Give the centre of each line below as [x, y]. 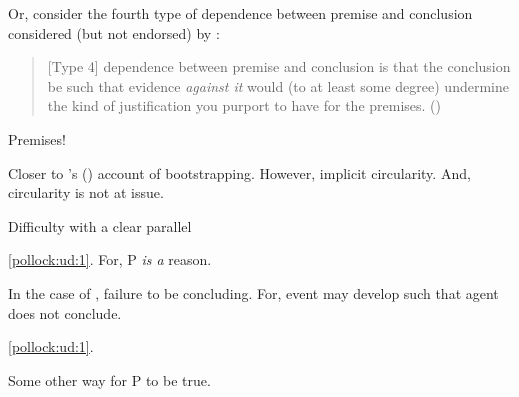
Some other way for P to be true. [109, 379]
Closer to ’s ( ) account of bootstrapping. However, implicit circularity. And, [239, 172]
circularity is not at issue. [86, 192]
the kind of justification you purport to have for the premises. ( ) [244, 105]
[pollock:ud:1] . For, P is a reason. [110, 259]
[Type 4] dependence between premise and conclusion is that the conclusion [279, 66]
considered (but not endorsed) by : [114, 32]
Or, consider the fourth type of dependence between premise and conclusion [240, 13]
